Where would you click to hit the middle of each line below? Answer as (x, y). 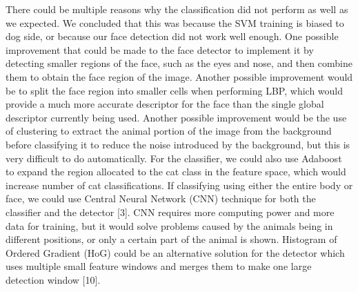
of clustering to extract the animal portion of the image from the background (169, 131)
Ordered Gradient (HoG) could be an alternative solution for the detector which (175, 252)
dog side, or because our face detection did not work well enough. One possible (172, 36)
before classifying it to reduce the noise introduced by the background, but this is (178, 144)
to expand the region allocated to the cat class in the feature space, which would (176, 172)
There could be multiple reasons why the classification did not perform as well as (177, 9)
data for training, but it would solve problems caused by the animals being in (169, 225)
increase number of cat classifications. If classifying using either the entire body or (179, 185)
